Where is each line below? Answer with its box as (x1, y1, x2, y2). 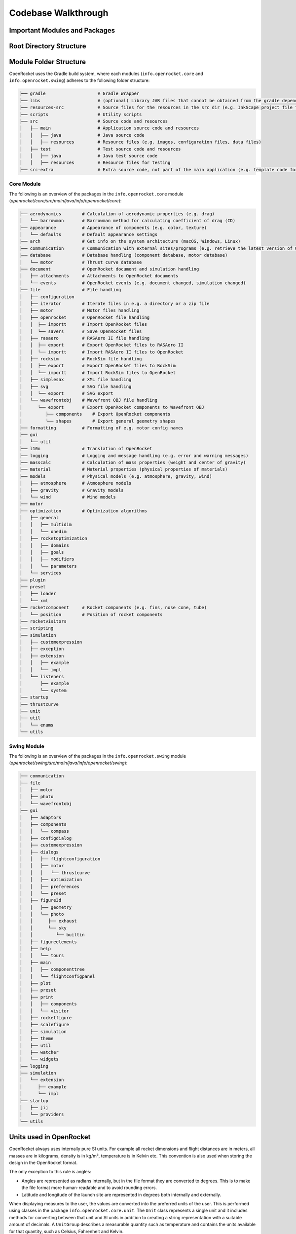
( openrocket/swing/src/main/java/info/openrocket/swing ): (9, 760, 128, 766)
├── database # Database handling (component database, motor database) (19, 252, 228, 258)
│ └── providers (19, 1112, 64, 1118)
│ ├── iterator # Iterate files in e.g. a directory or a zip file (19, 301, 210, 306)
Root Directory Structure (9, 42, 86, 50)
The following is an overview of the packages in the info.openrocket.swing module (9, 753, 186, 759)
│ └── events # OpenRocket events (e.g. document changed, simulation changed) (19, 280, 246, 286)
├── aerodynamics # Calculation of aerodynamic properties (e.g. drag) (19, 211, 215, 217)
